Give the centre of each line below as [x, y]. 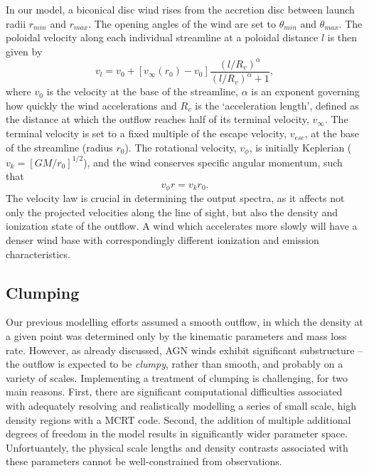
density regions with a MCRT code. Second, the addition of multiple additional [178, 419]
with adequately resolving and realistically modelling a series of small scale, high [181, 405]
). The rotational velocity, [181, 147]
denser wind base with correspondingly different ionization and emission [162, 240]
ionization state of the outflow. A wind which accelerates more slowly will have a [182, 226]
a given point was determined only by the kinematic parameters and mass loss [176, 336]
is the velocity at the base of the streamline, [142, 91]
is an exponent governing [305, 91]
